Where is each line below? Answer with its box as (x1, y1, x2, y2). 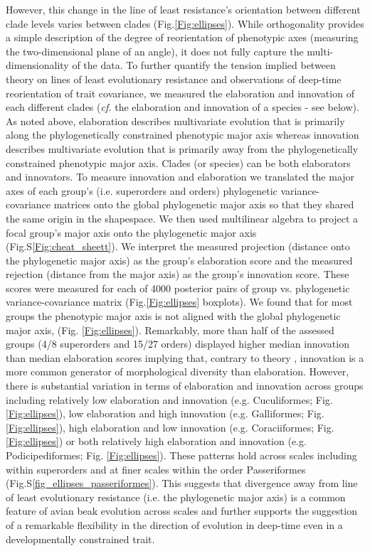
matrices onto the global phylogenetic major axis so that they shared (53, 197, 354, 212)
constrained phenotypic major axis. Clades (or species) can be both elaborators (6, 155, 351, 170)
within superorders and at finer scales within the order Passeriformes (6, 461, 306, 476)
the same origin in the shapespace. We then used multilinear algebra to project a (6, 210, 359, 225)
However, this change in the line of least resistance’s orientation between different (6, 2, 361, 16)
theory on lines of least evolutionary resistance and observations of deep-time (6, 71, 342, 86)
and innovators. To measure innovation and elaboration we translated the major (6, 169, 355, 184)
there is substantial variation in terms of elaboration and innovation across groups (6, 378, 364, 393)
